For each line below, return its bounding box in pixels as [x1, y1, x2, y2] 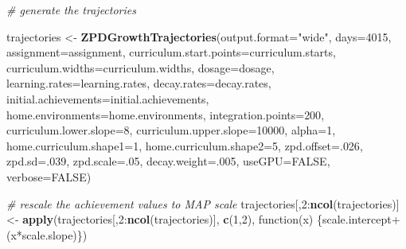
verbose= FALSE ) [6, 168, 92, 185]
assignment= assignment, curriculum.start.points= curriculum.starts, [6, 44, 336, 60]
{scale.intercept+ [316, 211, 400, 228]
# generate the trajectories [6, 2, 136, 18]
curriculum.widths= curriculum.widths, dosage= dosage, [6, 59, 275, 76]
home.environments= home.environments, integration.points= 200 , [6, 106, 325, 123]
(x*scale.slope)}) [6, 226, 88, 243]
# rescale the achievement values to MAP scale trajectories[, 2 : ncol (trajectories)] [6, 195, 400, 212]
